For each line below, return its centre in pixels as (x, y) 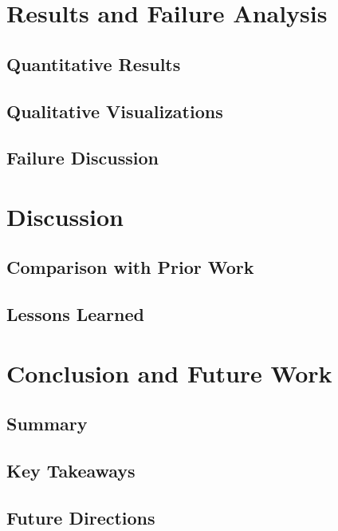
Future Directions (81, 517)
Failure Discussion (83, 158)
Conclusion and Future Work (169, 372)
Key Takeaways (71, 471)
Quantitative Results (94, 63)
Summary (47, 424)
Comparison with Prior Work (130, 267)
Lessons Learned (75, 314)
